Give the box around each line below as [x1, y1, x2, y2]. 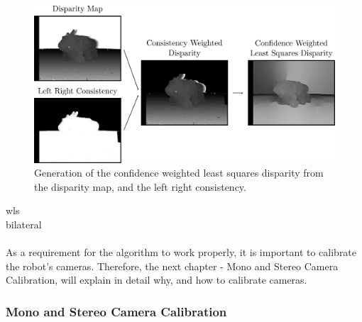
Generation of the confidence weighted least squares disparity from [34, 165, 324, 180]
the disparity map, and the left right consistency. [34, 179, 246, 194]
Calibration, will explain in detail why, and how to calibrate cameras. [6, 272, 307, 287]
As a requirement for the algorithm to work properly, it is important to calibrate [6, 245, 357, 260]
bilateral [6, 216, 42, 231]
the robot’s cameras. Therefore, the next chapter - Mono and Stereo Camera [6, 258, 339, 273]
